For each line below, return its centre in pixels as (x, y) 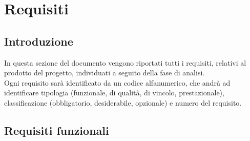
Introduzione (39, 41)
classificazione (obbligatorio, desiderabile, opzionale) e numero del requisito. (123, 102)
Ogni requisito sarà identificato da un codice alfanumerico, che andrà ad (117, 82)
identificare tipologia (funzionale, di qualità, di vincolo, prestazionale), (114, 93)
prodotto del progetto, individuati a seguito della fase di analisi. (105, 73)
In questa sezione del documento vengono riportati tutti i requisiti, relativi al (125, 62)
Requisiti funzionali (57, 130)
